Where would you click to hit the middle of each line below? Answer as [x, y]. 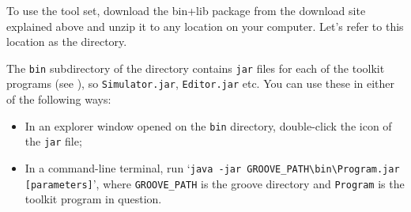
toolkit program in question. [93, 199]
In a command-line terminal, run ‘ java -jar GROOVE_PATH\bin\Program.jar [212, 168]
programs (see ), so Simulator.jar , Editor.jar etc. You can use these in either [201, 83]
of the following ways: [59, 99]
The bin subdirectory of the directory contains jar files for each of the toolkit [196, 68]
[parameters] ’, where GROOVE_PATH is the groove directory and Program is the [215, 183]
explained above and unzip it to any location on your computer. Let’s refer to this [205, 26]
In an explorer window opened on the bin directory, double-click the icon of [208, 125]
